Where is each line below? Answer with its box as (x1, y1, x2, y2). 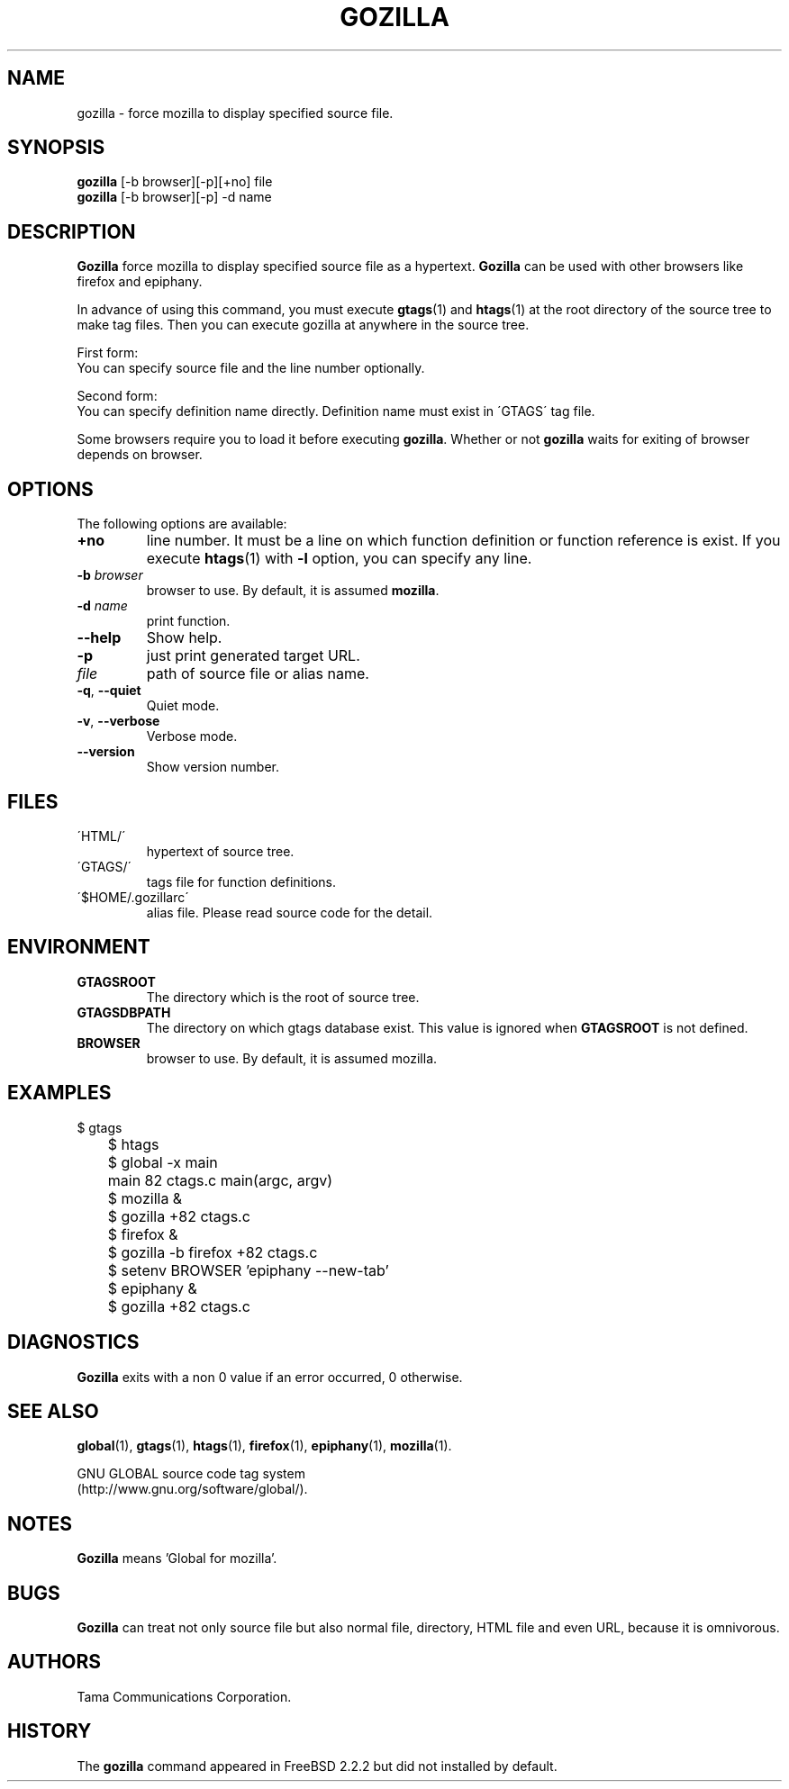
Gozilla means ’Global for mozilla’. (77, 1550, 277, 1567)
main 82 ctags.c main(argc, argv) (107, 1170, 333, 1189)
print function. (146, 613, 231, 629)
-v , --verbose (77, 713, 160, 729)
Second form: (77, 388, 158, 404)
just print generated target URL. (146, 646, 360, 665)
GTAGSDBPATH (77, 1004, 171, 1020)
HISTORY (7, 1720, 92, 1743)
